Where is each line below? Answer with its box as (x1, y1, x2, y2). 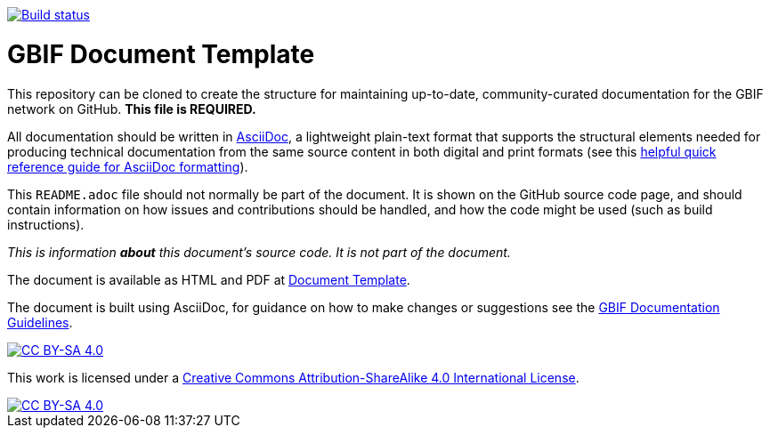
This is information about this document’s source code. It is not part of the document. (7, 244, 511, 260)
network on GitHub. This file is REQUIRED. (7, 101, 256, 117)
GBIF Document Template (7, 38, 315, 69)
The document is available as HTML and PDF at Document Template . (7, 271, 410, 287)
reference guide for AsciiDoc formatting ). (7, 158, 248, 174)
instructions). (7, 216, 85, 232)
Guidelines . (7, 314, 73, 330)
